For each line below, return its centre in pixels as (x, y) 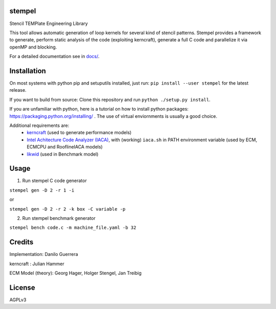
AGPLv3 (18, 300)
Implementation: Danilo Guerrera (44, 254)
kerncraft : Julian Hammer (37, 264)
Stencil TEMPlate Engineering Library (49, 23)
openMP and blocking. (33, 47)
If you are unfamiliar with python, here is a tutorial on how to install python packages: (99, 109)
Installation (28, 71)
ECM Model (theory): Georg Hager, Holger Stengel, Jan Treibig (75, 273)
